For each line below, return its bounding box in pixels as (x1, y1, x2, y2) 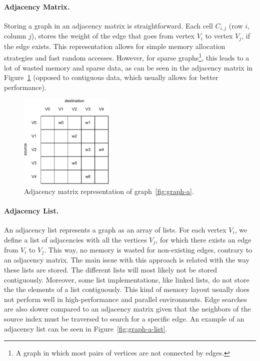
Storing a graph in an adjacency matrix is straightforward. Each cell (4, 20, 213, 30)
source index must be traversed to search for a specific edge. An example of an (4, 313, 244, 323)
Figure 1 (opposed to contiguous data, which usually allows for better (4, 72, 218, 82)
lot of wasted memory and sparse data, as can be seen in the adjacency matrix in (4, 62, 253, 72)
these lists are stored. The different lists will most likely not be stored (4, 264, 217, 274)
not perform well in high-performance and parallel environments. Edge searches (4, 293, 247, 304)
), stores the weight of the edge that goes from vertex (31, 30, 194, 41)
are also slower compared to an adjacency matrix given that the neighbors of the (4, 303, 251, 314)
